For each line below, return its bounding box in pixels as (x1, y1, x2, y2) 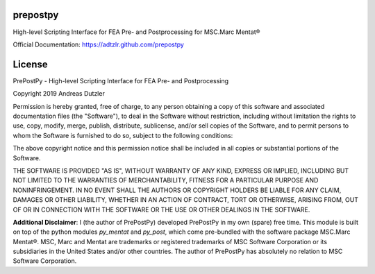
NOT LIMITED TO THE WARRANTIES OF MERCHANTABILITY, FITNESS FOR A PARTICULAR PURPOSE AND (12, 176, 319, 185)
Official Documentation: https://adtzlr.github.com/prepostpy (12, 40, 184, 49)
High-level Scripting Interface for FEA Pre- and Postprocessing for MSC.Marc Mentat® (12, 28, 260, 36)
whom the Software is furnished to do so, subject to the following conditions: (12, 131, 233, 139)
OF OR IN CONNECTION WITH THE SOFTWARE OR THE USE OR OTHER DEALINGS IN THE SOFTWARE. (12, 205, 310, 214)
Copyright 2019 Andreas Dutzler (12, 89, 106, 98)
